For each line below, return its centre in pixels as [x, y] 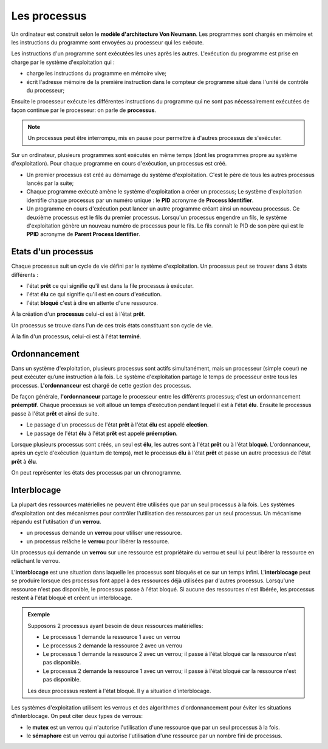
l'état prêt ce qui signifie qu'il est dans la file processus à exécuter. [110, 286]
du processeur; [46, 90]
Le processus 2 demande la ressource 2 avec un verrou [113, 646]
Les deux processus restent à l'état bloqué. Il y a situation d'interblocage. [119, 691]
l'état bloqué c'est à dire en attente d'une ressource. [92, 303]
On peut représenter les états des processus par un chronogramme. [97, 473]
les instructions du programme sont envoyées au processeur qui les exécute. [108, 42]
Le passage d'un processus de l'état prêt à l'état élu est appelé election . [118, 425]
